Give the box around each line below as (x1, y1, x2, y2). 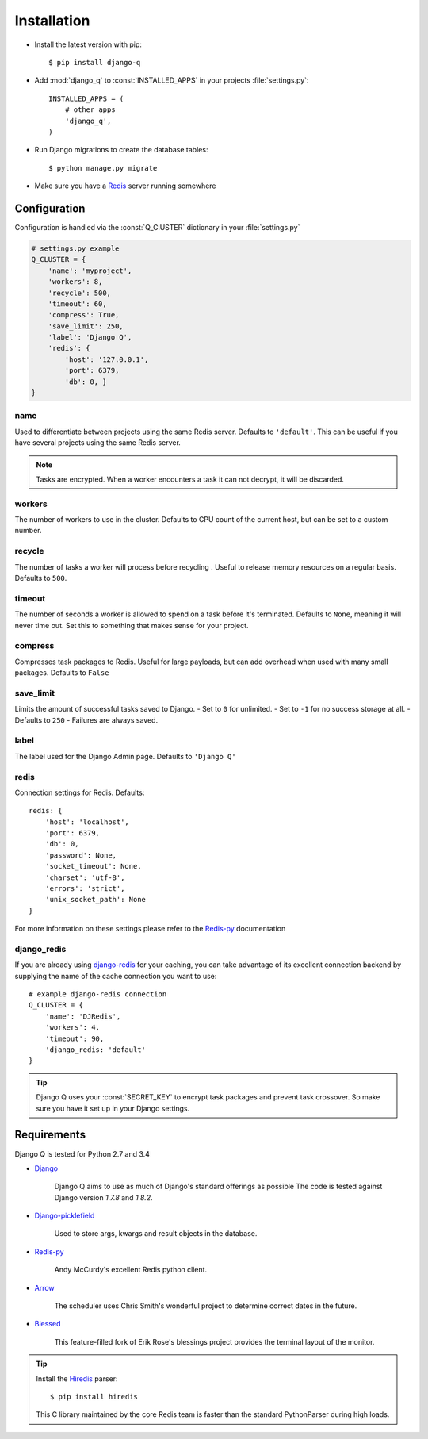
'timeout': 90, (44, 1034, 105, 1043)
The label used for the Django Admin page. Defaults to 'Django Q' (14, 751, 237, 761)
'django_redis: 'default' (44, 1046, 147, 1054)
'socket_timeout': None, (44, 861, 142, 871)
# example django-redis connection (29, 990, 167, 999)
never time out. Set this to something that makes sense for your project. (14, 620, 249, 630)
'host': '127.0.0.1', (64, 355, 149, 364)
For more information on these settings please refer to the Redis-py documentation (14, 924, 286, 934)
